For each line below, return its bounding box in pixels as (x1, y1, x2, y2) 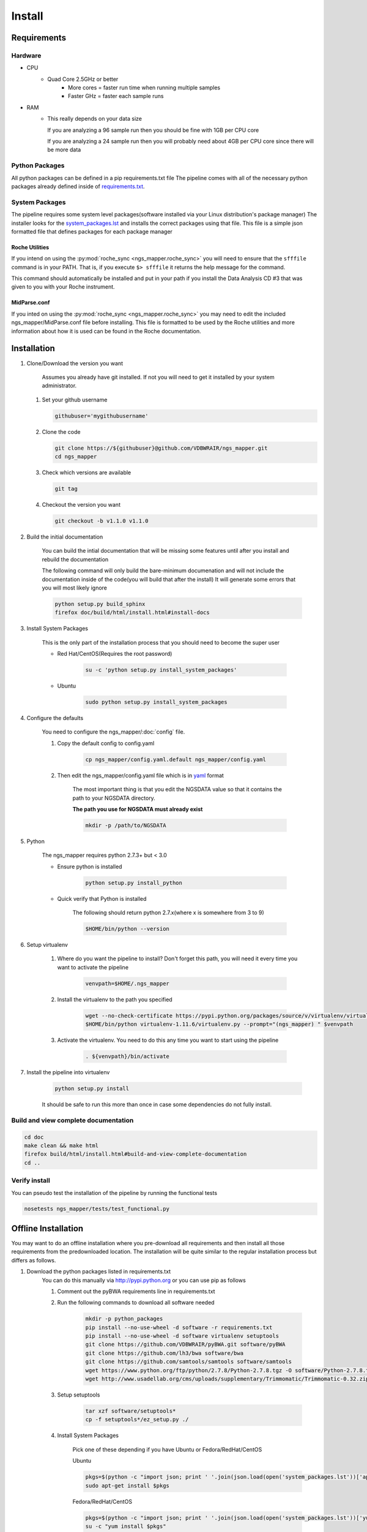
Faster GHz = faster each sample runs (68, 93, 164, 100)
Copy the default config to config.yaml (57, 739, 155, 747)
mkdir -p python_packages (85, 1315, 163, 1322)
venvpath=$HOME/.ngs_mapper (85, 980, 169, 987)
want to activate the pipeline (57, 963, 128, 971)
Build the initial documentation (26, 533, 103, 540)
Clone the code (42, 428, 81, 435)
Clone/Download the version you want (26, 359, 124, 367)
